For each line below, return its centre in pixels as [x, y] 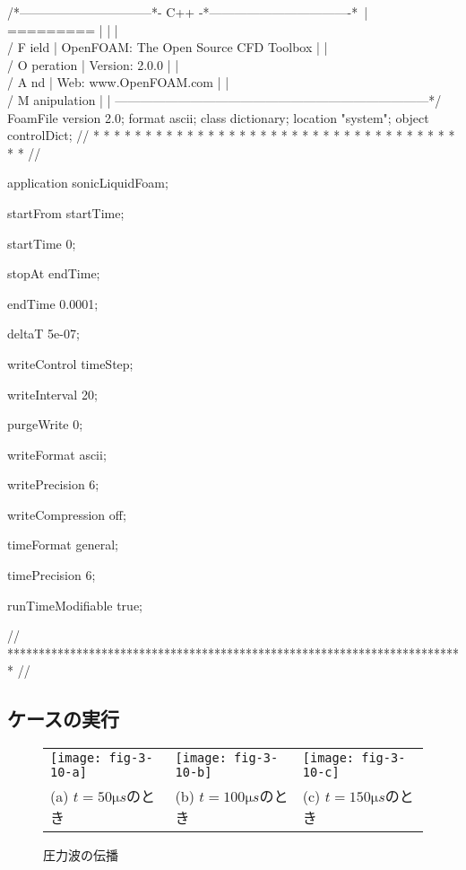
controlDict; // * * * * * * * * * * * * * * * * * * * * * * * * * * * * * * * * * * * [231, 135]
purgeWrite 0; [45, 424]
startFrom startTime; [66, 212]
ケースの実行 [63, 719]
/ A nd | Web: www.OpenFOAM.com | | [118, 82]
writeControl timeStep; [70, 363]
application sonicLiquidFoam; [88, 183]
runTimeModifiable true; [75, 605]
